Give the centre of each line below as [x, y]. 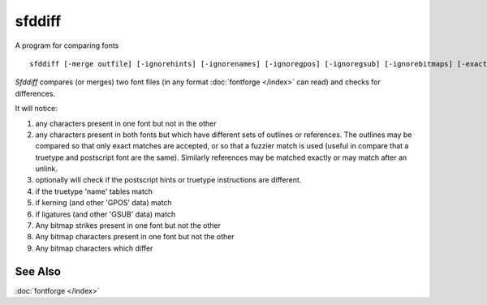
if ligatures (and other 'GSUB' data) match [106, 214]
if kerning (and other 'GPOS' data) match [103, 203]
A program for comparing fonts [67, 45]
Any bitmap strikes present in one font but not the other [128, 226]
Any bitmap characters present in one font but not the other [135, 237]
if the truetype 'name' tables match [94, 191]
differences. [35, 93]
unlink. [47, 169]
